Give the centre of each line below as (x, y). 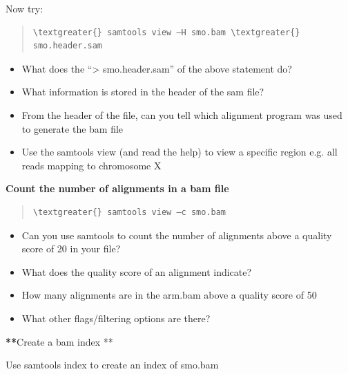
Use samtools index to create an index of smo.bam (112, 365)
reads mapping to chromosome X (91, 165)
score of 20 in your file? (71, 249)
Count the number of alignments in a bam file (117, 188)
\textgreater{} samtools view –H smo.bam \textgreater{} (166, 32)
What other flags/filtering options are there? (116, 318)
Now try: (25, 8)
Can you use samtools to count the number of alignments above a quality (177, 235)
